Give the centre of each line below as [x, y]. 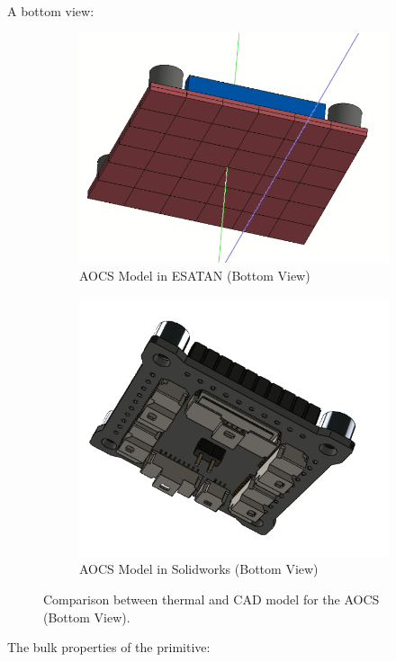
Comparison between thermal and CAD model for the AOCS [211, 599]
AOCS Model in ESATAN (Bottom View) [195, 275]
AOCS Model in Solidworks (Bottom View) [199, 569]
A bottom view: [51, 11]
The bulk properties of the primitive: [109, 647]
